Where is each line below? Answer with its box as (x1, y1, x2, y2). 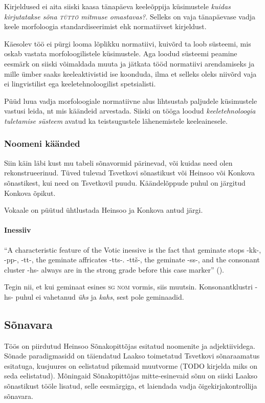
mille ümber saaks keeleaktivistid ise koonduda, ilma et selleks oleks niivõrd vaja (4, 68, 257, 79)
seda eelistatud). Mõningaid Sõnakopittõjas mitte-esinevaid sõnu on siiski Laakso (4, 370, 258, 381)
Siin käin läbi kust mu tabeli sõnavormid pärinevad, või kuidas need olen (4, 157, 233, 168)
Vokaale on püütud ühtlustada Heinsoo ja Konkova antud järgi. (4, 205, 203, 215)
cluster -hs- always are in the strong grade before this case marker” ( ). (4, 264, 225, 275)
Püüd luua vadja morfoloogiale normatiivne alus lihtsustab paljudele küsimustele (4, 95, 257, 106)
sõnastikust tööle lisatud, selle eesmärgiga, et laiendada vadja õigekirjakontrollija (4, 380, 257, 391)
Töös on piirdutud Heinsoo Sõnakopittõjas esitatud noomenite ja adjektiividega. (4, 340, 255, 351)
